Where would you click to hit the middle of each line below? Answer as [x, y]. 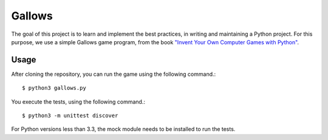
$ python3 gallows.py [54, 88]
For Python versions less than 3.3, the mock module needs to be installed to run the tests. [123, 129]
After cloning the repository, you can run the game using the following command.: [114, 74]
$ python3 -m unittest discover [70, 116]
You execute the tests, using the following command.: [78, 102]
